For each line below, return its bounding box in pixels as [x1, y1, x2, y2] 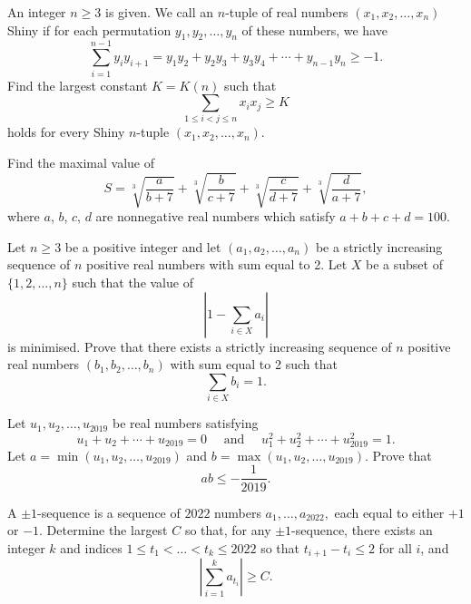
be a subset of [366, 255, 443, 274]
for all [378, 538, 412, 557]
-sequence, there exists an [291, 521, 433, 540]
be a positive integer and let [64, 237, 221, 256]
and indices [60, 538, 123, 557]
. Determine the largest [39, 521, 168, 540]
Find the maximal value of [7, 153, 154, 172]
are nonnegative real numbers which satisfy [95, 207, 336, 226]
